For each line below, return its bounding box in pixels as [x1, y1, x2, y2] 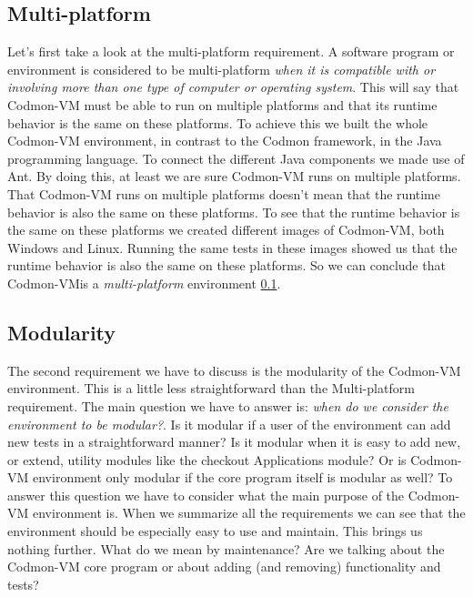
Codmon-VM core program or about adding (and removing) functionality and [7, 557, 441, 576]
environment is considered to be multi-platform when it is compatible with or [7, 59, 436, 78]
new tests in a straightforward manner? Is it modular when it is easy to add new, [7, 432, 461, 451]
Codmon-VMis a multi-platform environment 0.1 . [7, 273, 281, 292]
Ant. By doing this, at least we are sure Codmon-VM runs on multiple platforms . [7, 167, 461, 186]
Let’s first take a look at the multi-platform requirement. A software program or [7, 42, 455, 61]
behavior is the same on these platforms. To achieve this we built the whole [7, 113, 428, 132]
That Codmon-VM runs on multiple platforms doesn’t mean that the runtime [7, 184, 440, 203]
